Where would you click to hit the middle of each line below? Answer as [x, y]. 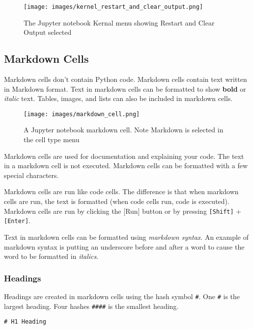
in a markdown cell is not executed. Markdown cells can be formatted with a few [126, 165]
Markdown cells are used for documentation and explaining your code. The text [124, 156]
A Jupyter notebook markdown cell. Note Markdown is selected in [124, 130]
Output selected [48, 32]
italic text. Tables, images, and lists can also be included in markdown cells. [118, 98]
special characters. [31, 175]
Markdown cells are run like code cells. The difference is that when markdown [121, 191]
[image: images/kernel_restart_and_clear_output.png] [113, 7]
